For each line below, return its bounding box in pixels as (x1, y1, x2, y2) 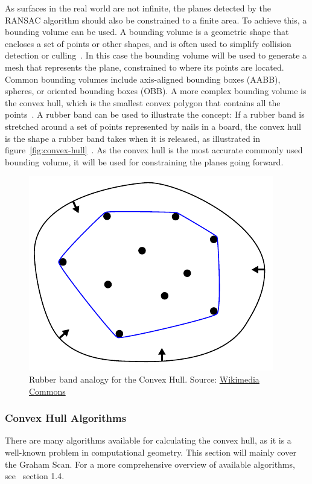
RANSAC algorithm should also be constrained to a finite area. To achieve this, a (5, 13, 307, 26)
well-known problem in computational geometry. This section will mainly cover (5, 445, 296, 458)
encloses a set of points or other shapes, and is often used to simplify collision (5, 37, 291, 49)
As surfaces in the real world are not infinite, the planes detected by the (5, 2, 272, 14)
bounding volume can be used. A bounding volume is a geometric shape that (5, 25, 289, 38)
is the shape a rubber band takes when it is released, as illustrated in (5, 132, 261, 144)
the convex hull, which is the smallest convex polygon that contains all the (5, 96, 281, 109)
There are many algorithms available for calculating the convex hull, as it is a (5, 434, 291, 447)
